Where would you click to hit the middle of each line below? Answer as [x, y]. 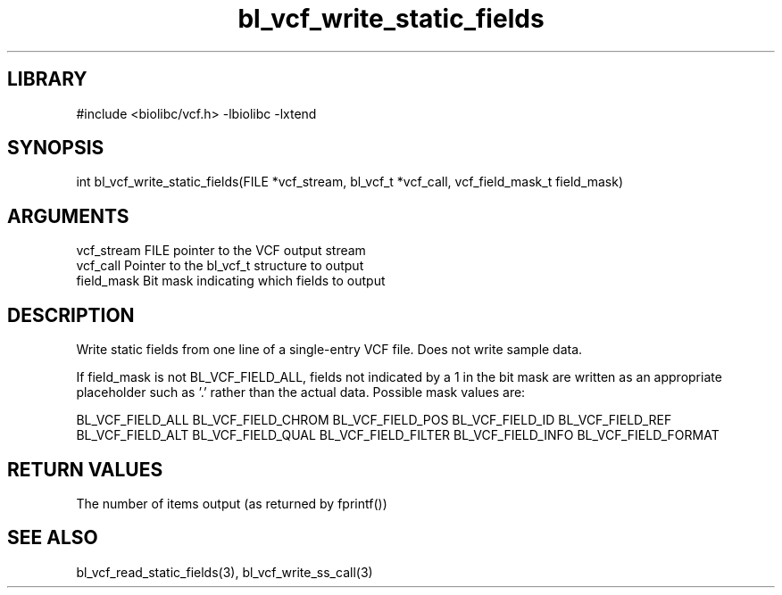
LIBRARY [47, 79]
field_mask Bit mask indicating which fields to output [231, 281]
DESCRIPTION [71, 315]
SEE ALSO [53, 538]
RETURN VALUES [85, 469]
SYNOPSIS [56, 148]
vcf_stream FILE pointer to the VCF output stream [221, 251]
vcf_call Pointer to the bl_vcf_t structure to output [220, 266]
